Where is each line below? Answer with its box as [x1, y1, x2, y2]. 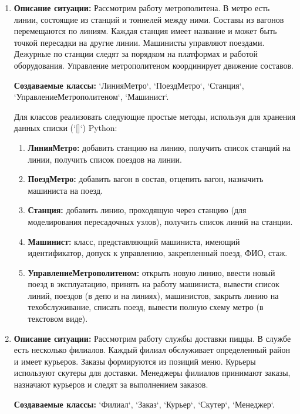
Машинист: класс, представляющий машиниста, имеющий [28, 235, 240, 247]
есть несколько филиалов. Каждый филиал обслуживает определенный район [14, 344, 291, 356]
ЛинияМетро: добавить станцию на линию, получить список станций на [28, 141, 291, 153]
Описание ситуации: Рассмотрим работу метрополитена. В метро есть [14, 2, 270, 14]
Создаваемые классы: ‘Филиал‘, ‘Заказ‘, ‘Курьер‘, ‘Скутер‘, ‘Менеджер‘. [14, 398, 275, 410]
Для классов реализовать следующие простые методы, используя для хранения [14, 110, 296, 122]
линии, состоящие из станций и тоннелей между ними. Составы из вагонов [14, 13, 284, 25]
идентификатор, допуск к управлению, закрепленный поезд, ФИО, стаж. [28, 247, 288, 259]
